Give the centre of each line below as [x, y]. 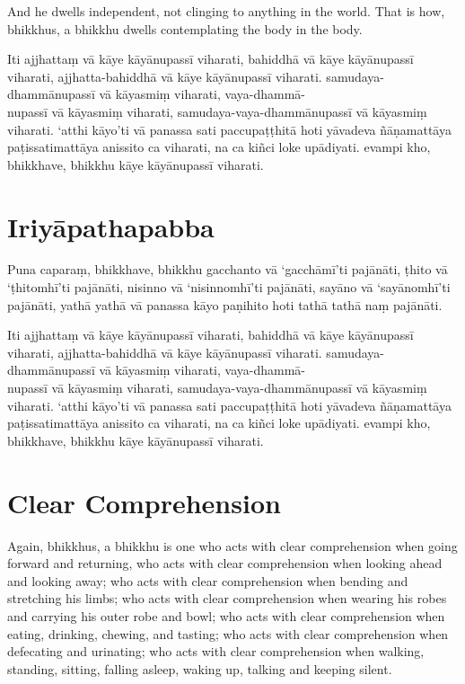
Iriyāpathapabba [111, 226]
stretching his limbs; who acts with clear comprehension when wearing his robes [227, 598]
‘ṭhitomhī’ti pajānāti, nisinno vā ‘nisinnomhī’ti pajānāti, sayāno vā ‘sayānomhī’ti [229, 287]
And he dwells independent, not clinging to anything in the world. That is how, [226, 11]
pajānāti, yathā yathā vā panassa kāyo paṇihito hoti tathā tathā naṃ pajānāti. [225, 304]
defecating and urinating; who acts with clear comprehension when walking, [216, 651]
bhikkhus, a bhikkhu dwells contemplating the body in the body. [185, 28]
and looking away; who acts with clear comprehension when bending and [208, 580]
